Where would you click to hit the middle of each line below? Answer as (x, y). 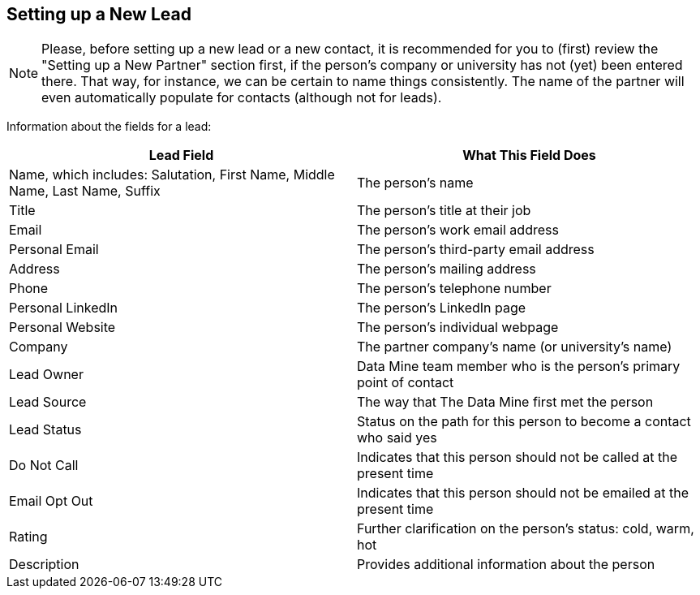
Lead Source (48, 402)
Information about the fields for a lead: (109, 127)
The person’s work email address (458, 230)
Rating (28, 537)
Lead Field (181, 155)
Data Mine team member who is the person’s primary (519, 366)
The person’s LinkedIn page (442, 308)
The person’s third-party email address (476, 250)
